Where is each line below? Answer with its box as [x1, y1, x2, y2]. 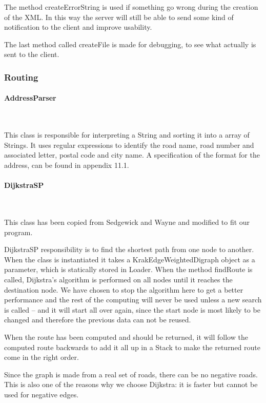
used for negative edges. [4, 389, 79, 399]
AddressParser [4, 92, 56, 103]
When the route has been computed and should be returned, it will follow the [4, 331, 248, 342]
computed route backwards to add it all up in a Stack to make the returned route [4, 341, 260, 352]
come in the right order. [4, 352, 79, 362]
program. [4, 226, 33, 237]
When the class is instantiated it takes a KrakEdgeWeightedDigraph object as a [4, 254, 255, 264]
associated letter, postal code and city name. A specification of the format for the [4, 149, 260, 160]
